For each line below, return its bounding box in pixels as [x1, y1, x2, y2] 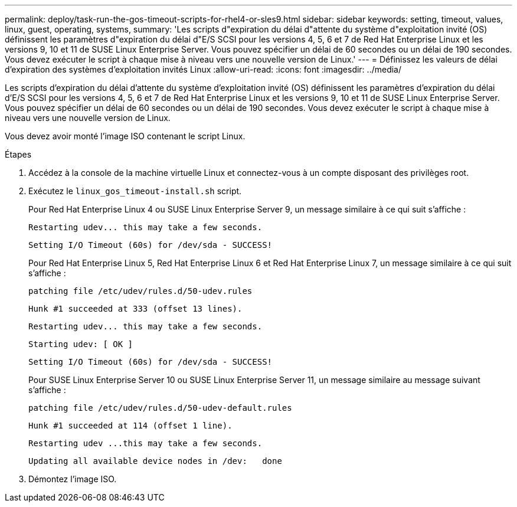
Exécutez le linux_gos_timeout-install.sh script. [28, 186, 242, 196]
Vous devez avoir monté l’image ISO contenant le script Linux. [5, 131, 246, 141]
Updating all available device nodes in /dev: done [28, 456, 282, 466]
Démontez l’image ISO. [28, 474, 117, 484]
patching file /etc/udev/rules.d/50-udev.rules [28, 286, 253, 296]
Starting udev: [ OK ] [28, 339, 133, 349]
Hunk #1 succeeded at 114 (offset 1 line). [28, 421, 233, 430]
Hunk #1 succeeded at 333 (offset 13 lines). [28, 304, 243, 313]
